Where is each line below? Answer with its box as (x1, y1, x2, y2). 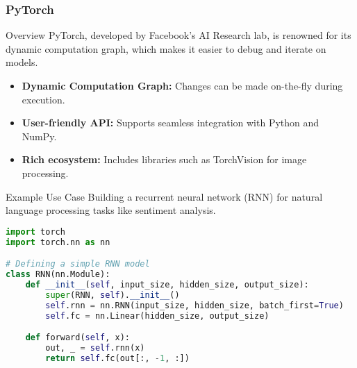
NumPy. (22, 128, 57, 143)
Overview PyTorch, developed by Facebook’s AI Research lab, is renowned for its (6, 28, 351, 42)
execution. (22, 92, 65, 106)
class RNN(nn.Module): (6, 269, 110, 280)
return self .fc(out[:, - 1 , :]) (45, 353, 190, 363)
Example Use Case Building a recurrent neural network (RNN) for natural (6, 189, 323, 203)
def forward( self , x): (25, 333, 130, 343)
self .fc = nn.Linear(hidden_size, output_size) (45, 310, 269, 321)
